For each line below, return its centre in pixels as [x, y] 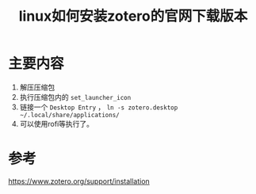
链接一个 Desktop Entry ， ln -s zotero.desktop [99, 107]
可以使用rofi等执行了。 [56, 124]
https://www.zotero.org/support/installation [79, 181]
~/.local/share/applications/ [70, 115]
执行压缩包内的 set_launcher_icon [75, 97]
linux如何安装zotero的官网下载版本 [133, 16]
